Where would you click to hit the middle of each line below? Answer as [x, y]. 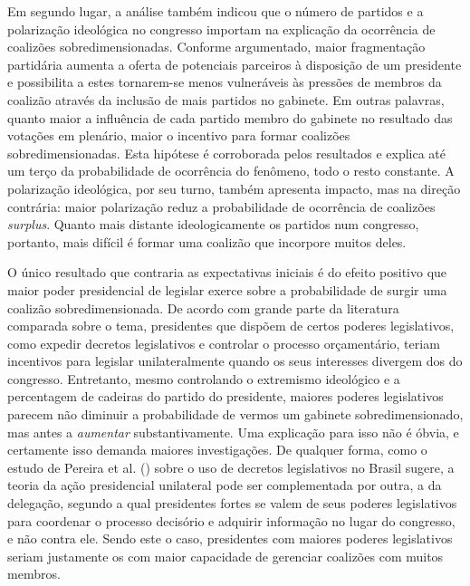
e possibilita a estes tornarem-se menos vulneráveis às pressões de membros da [225, 82]
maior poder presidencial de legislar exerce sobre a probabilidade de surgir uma [227, 289]
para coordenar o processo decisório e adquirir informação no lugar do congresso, [231, 520]
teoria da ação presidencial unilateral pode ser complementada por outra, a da [225, 485]
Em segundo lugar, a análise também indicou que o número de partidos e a [216, 11]
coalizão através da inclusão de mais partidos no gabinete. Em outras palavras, [226, 99]
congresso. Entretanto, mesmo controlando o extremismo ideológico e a [204, 378]
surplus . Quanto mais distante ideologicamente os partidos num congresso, [213, 224]
